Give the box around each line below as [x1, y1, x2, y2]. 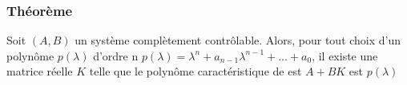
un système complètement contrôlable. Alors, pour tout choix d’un [75, 32, 401, 48]
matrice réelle [6, 63, 73, 79]
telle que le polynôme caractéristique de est [89, 63, 302, 79]
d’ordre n [93, 47, 139, 64]
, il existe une [312, 47, 378, 64]
